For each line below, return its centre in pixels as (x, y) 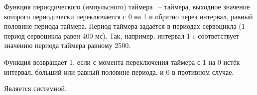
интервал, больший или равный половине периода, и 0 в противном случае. (119, 71)
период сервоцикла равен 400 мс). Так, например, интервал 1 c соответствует (122, 35)
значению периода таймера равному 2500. (67, 45)
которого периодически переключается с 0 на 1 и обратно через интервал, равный (128, 16)
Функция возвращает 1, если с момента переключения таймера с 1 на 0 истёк (122, 62)
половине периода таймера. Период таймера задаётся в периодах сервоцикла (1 (125, 26)
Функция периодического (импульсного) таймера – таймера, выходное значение (127, 6)
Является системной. (35, 88)
